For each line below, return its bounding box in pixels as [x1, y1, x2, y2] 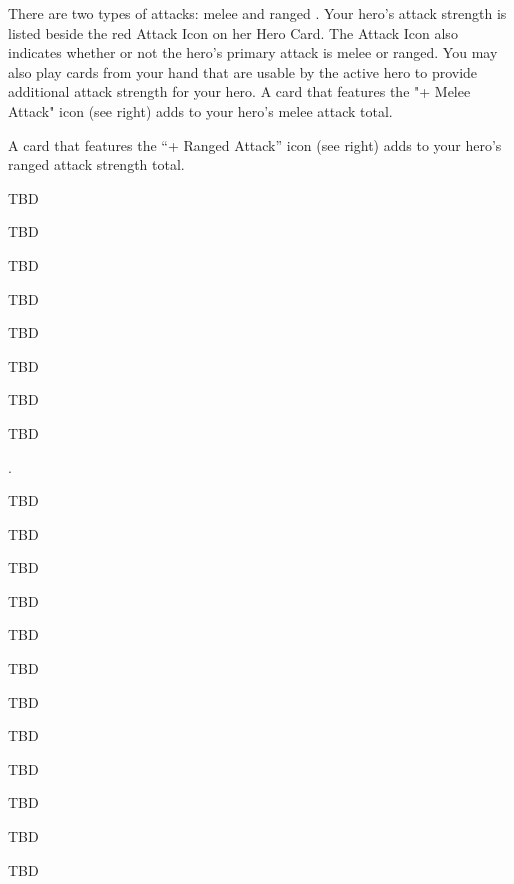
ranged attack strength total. [8, 154, 185, 175]
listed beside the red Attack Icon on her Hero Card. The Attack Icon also [8, 22, 458, 43]
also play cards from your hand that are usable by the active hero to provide [8, 61, 478, 82]
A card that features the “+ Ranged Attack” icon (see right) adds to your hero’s [8, 134, 502, 155]
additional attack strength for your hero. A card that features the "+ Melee [8, 81, 471, 102]
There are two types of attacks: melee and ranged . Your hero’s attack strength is [8, 3, 507, 23]
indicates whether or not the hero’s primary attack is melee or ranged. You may [8, 42, 498, 63]
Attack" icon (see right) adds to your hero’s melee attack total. [8, 100, 393, 121]
